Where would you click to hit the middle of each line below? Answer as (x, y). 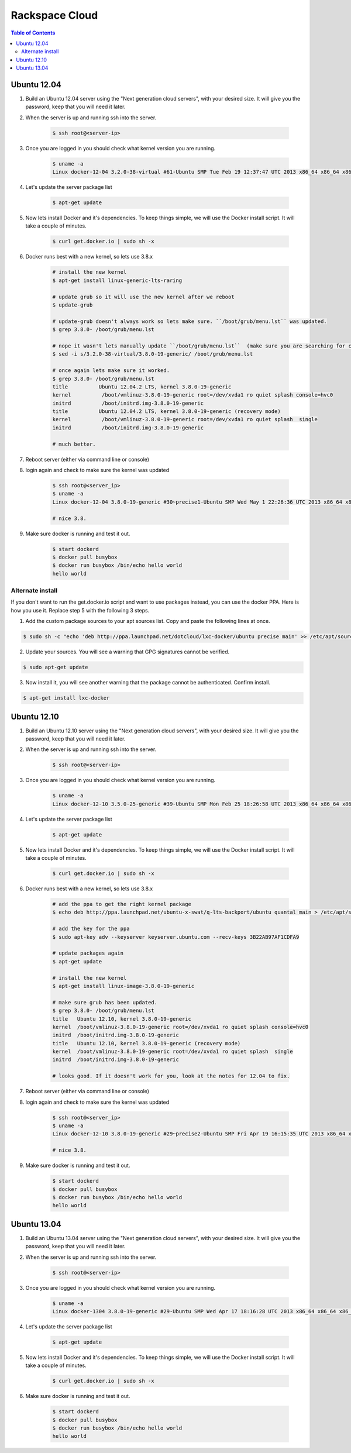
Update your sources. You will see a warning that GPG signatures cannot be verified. (128, 652)
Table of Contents (33, 33)
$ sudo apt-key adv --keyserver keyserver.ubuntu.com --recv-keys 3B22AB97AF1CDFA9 (176, 937)
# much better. (74, 444)
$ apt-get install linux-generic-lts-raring (117, 280)
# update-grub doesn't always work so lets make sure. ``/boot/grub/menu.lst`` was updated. (190, 321)
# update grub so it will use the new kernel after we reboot (143, 297)
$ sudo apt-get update (56, 667)
